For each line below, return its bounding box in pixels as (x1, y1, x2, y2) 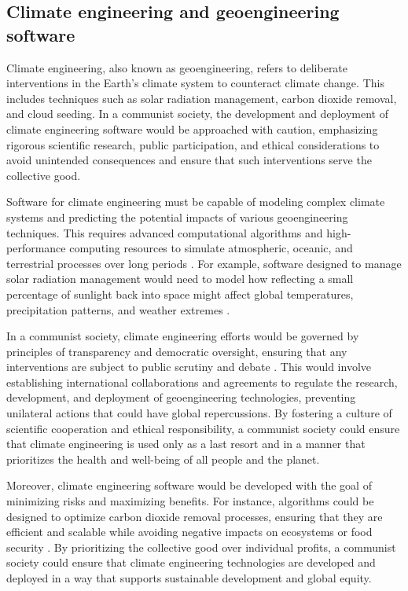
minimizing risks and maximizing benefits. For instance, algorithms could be (6, 493, 374, 509)
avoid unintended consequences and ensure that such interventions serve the (6, 152, 372, 168)
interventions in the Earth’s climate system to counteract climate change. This (6, 75, 384, 91)
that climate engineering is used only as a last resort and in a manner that (6, 435, 366, 452)
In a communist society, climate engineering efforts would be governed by (6, 328, 359, 344)
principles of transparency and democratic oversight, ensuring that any (6, 343, 347, 359)
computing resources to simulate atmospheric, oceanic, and (69, 240, 353, 256)
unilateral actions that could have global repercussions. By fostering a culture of (6, 405, 392, 421)
